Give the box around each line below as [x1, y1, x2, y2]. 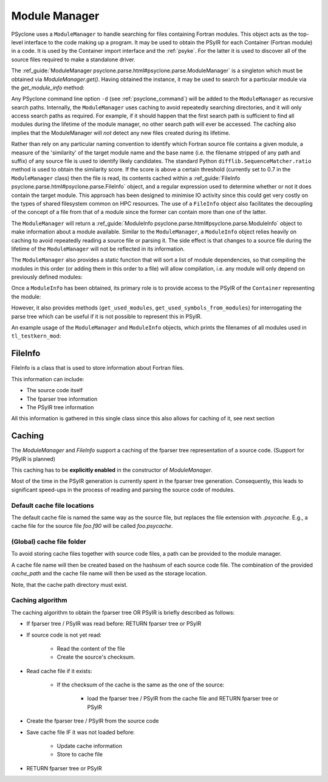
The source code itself [26, 387, 83, 394]
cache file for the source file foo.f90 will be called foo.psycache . [11, 522, 173, 530]
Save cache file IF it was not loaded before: [26, 728, 135, 736]
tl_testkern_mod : [11, 332, 61, 340]
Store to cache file [56, 751, 103, 758]
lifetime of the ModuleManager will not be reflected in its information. [11, 245, 185, 252]
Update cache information [56, 742, 123, 750]
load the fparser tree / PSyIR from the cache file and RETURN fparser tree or [87, 695, 279, 702]
